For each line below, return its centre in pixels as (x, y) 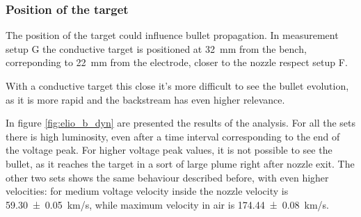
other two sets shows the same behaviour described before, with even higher (167, 177)
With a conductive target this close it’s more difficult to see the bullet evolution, (177, 86)
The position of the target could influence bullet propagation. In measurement (172, 35)
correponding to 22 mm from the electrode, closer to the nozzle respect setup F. (177, 62)
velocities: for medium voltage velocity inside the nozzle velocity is (147, 191)
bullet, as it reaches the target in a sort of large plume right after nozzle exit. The (180, 163)
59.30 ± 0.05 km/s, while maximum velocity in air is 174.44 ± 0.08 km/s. (167, 204)
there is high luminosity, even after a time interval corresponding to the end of (173, 136)
